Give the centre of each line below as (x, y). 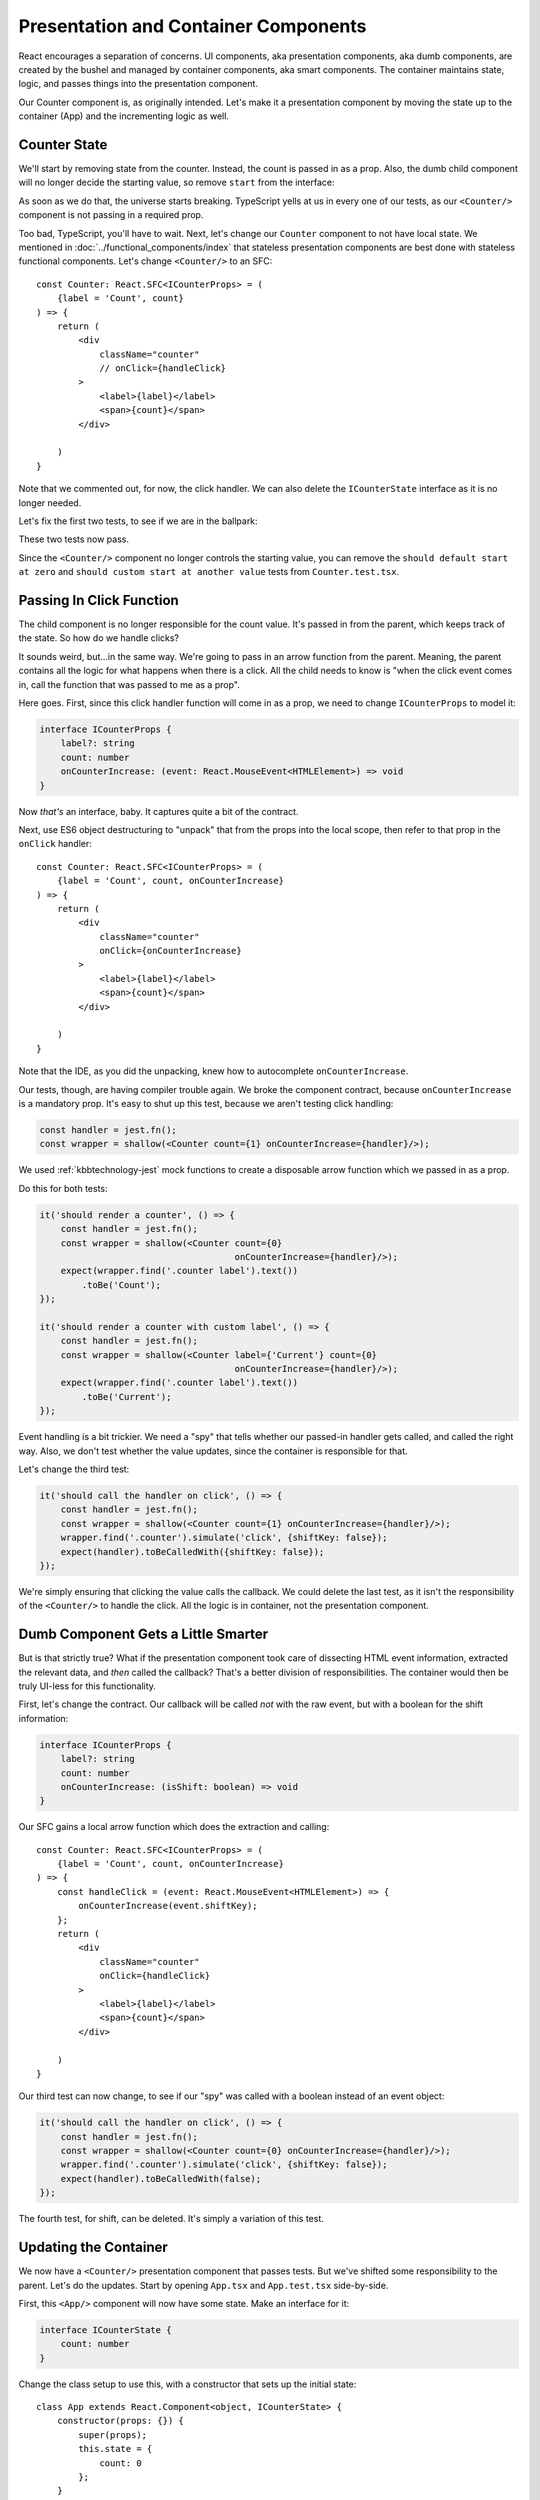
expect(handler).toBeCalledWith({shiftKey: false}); (192, 1551)
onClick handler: (55, 844)
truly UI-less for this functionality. (87, 1686)
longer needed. (50, 502)
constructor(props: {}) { (120, 2421)
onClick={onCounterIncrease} (170, 951)
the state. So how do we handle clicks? (99, 638)
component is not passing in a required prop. (111, 215)
